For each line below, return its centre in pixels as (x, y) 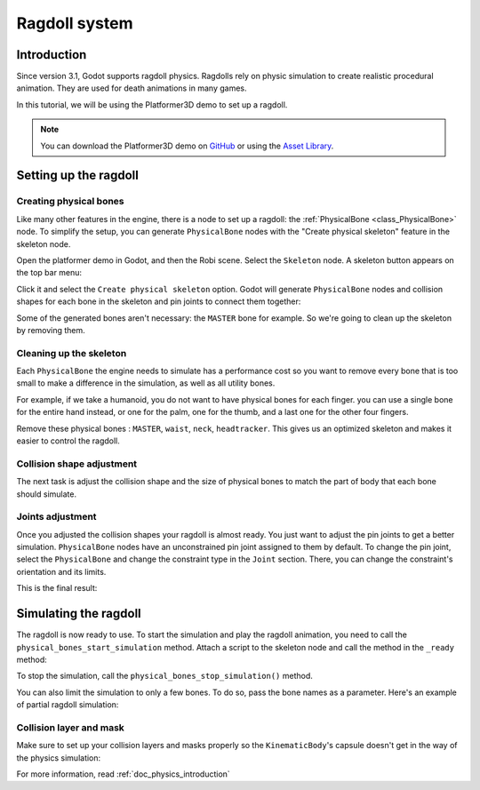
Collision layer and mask (70, 727)
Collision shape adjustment (77, 464)
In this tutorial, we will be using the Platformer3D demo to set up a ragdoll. (152, 104)
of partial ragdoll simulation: (68, 705)
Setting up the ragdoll (78, 176)
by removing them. (51, 330)
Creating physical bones (70, 202)
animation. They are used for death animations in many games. (132, 88)
